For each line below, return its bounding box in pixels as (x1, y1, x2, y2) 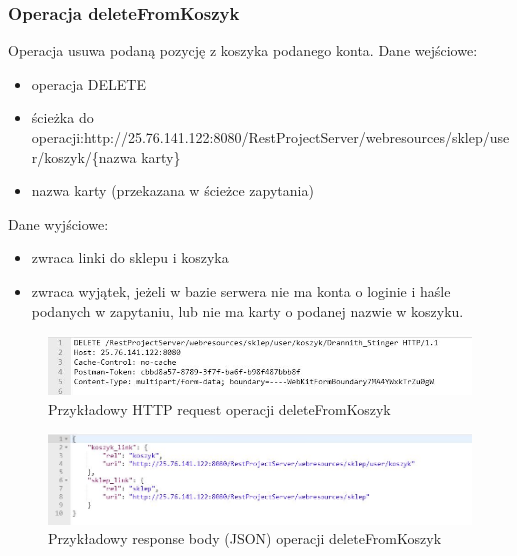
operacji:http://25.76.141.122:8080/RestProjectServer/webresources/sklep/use (31, 127, 510, 147)
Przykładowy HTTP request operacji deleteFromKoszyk (48, 398, 391, 419)
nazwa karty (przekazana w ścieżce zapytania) (31, 180, 314, 201)
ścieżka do (31, 107, 94, 128)
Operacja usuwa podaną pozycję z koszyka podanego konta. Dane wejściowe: (8, 40, 478, 61)
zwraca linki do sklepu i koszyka (31, 247, 229, 268)
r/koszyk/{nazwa (31, 146, 137, 167)
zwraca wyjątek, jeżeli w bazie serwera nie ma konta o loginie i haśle (31, 280, 451, 301)
